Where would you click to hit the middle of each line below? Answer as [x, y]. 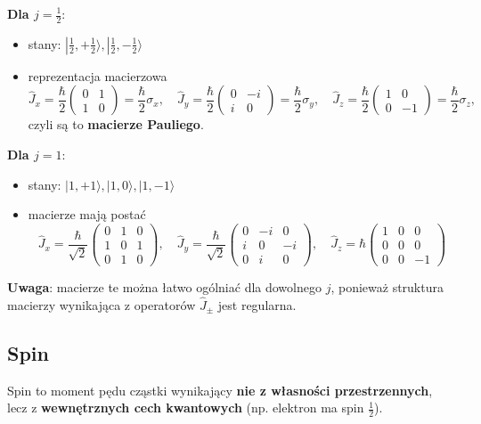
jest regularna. [257, 304]
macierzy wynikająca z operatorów [102, 304]
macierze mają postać [87, 214]
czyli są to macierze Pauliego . [116, 124]
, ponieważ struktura [387, 286]
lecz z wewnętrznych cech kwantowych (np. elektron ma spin [186, 408]
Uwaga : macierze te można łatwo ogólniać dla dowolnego [164, 286]
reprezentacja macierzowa [98, 75]
